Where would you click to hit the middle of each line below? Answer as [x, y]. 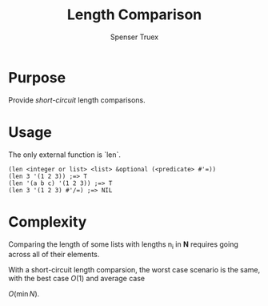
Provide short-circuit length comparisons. [77, 100]
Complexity [48, 221]
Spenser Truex [134, 37]
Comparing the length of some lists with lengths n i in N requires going [123, 245]
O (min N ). [24, 294]
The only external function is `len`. [65, 155]
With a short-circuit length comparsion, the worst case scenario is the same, [134, 270]
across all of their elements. [54, 255]
